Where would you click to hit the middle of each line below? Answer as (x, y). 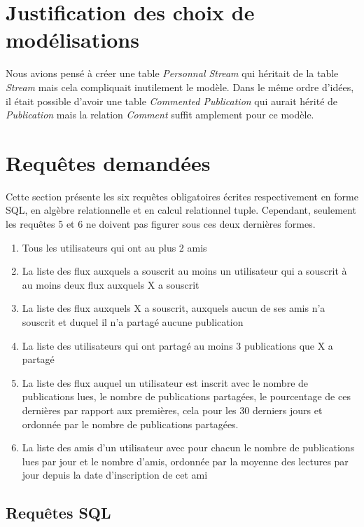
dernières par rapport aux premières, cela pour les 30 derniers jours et (172, 410)
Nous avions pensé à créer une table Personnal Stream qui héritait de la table (172, 73)
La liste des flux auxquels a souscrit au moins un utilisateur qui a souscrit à (184, 271)
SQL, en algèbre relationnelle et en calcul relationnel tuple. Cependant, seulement (181, 210)
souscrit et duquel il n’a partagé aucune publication (133, 321)
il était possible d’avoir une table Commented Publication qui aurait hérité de (172, 101)
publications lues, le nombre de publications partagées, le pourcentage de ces (186, 396)
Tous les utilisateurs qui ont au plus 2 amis (114, 247)
